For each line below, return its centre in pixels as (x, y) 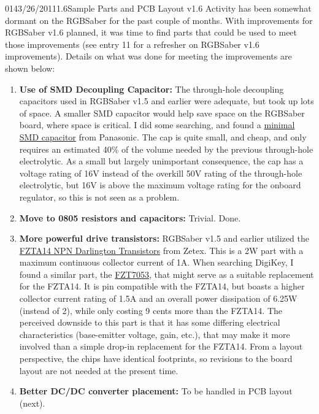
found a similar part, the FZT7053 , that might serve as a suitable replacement (167, 274)
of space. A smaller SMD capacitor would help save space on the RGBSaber (162, 113)
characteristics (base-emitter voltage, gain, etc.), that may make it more (155, 334)
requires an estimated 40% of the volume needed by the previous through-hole (166, 149)
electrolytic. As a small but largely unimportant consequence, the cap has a (161, 161)
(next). (32, 403)
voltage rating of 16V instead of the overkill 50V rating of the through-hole (161, 173)
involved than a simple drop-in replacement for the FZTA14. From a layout (161, 346)
